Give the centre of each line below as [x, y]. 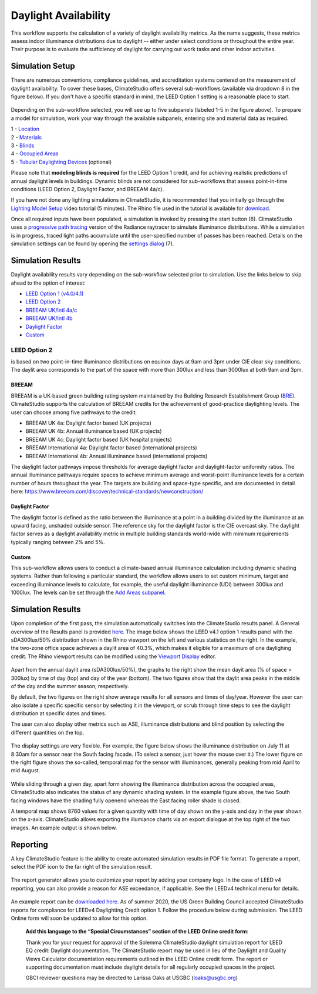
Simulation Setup [43, 66]
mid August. [26, 770]
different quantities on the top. [48, 732]
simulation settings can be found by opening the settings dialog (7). [92, 244]
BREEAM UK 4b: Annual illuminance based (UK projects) [94, 431]
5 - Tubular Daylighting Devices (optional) [61, 162]
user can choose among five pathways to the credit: [74, 412]
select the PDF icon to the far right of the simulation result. [82, 867]
